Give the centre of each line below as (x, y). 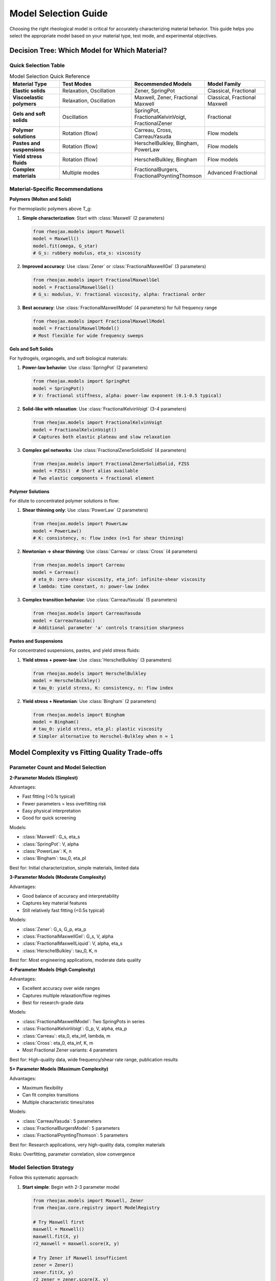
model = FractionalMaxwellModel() (76, 328)
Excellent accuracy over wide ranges (61, 988)
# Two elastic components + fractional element (94, 478)
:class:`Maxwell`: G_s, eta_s (51, 837)
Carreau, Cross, (153, 130)
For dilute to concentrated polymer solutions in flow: (64, 501)
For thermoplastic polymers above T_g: (51, 209)
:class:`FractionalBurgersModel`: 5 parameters (71, 1128)
